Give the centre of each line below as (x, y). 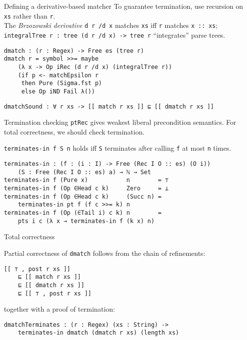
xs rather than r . (30, 15)
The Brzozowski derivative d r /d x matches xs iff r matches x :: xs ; (111, 25)
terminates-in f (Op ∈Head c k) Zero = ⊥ (86, 189)
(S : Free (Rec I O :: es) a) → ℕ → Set (84, 172)
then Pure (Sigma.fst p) (62, 83)
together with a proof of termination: (59, 309)
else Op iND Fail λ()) (58, 91)
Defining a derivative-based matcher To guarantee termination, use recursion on (123, 6)
